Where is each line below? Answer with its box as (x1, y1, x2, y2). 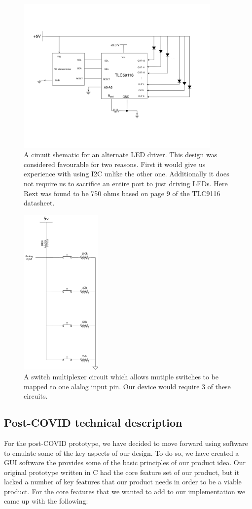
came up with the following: (4, 496, 88, 506)
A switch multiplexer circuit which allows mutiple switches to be (24, 371, 219, 381)
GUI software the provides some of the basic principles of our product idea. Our (4, 457, 246, 468)
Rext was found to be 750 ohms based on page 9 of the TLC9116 (24, 188, 220, 198)
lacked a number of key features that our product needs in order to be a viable (4, 476, 242, 487)
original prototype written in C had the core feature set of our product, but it (4, 467, 240, 477)
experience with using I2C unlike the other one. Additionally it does (24, 169, 229, 179)
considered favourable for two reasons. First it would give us (24, 159, 206, 169)
